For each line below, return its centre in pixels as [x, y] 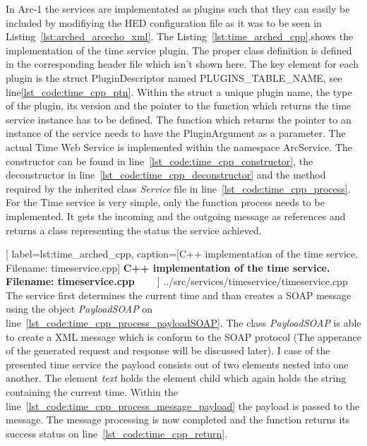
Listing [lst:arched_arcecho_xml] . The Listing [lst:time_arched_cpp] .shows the [180, 36]
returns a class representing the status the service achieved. [134, 230]
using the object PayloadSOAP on [79, 309]
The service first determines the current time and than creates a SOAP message [179, 295]
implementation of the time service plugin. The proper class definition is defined [179, 50]
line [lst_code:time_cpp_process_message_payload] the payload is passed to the [183, 405]
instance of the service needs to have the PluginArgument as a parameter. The [176, 133]
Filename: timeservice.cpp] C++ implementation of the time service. [168, 267]
